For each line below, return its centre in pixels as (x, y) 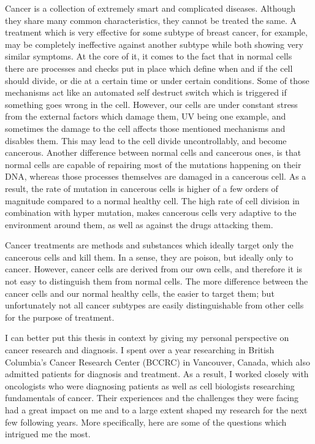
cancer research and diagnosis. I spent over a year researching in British (140, 350)
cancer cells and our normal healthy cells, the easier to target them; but (140, 293)
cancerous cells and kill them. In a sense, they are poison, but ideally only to (149, 257)
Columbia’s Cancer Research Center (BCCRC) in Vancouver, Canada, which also (157, 362)
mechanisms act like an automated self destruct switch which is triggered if (146, 92)
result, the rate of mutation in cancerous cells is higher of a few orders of (142, 188)
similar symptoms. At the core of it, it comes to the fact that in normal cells (149, 56)
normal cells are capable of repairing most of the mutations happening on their (153, 164)
